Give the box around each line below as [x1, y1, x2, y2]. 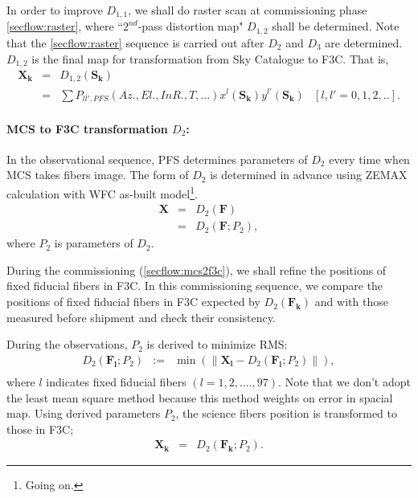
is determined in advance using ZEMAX [210, 166, 408, 183]
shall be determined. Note [272, 18, 400, 35]
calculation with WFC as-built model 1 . [6, 182, 198, 202]
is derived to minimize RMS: [146, 336, 288, 353]
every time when [329, 150, 410, 167]
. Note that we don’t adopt [278, 373, 411, 390]
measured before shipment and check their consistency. [6, 308, 276, 325]
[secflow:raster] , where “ [6, 18, 123, 35]
